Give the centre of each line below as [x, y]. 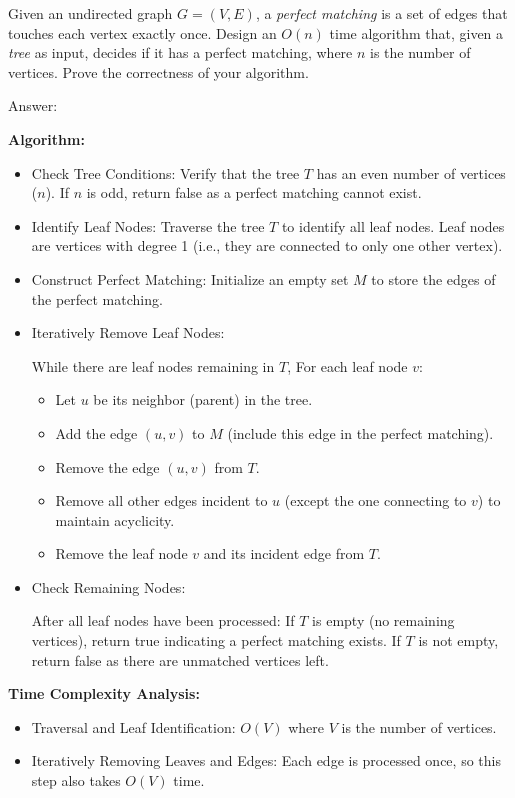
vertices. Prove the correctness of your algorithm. [158, 71]
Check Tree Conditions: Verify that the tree [165, 172]
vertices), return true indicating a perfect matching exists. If [216, 640]
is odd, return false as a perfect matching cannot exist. [254, 192]
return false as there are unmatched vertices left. [180, 659]
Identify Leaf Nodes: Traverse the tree [148, 225]
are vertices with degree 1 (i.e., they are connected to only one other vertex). [267, 245]
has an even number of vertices [411, 172]
